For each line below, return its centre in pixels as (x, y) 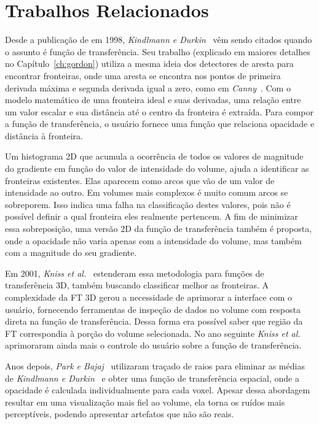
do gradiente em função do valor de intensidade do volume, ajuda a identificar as (157, 168)
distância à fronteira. (44, 135)
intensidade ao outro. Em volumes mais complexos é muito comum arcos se (147, 192)
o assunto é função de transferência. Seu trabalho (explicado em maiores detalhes (158, 51)
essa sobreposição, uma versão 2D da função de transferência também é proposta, (159, 229)
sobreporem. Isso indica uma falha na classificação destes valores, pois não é (148, 204)
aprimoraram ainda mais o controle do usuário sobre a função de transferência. (153, 345)
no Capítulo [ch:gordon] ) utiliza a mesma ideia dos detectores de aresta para (149, 64)
